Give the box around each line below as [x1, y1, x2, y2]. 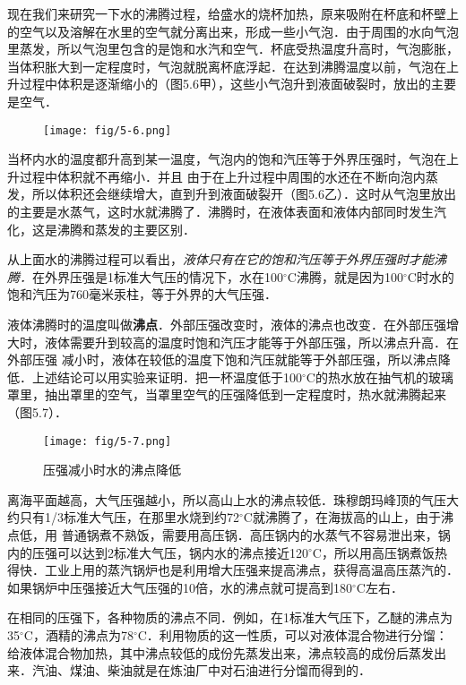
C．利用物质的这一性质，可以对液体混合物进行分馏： [137, 625, 448, 644]
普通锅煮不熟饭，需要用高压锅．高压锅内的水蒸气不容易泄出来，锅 [61, 525, 451, 544]
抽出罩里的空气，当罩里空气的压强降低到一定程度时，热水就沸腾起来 [44, 385, 446, 404]
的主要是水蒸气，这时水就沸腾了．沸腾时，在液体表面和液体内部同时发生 [7, 202, 434, 220]
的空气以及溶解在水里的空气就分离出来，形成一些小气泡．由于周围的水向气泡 [7, 21, 459, 40]
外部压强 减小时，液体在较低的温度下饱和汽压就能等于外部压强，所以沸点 [7, 350, 438, 369]
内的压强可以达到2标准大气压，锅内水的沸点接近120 [7, 543, 308, 561]
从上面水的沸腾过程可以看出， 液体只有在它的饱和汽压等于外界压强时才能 [7, 250, 434, 269]
